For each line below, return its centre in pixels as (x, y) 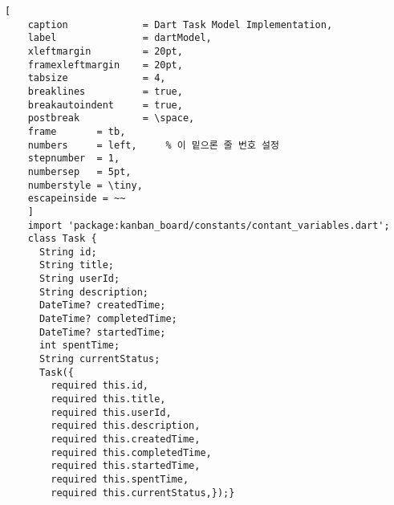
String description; (93, 292)
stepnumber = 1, (74, 159)
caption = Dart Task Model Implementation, (180, 24)
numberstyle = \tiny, (85, 185)
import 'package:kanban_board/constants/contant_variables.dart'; (209, 225)
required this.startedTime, (126, 466)
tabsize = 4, (97, 78)
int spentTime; (79, 346)
